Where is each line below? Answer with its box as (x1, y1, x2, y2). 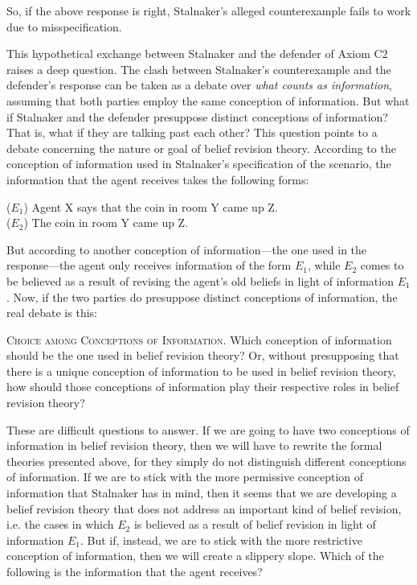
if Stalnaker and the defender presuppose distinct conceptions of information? (6, 108, 388, 125)
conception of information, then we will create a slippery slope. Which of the (6, 547, 384, 564)
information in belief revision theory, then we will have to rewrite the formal (6, 437, 382, 454)
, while (307, 257, 341, 274)
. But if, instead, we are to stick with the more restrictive (80, 531, 362, 548)
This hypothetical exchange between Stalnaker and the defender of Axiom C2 (6, 45, 388, 62)
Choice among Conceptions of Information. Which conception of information (6, 331, 392, 348)
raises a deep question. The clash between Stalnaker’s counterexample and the (6, 60, 391, 77)
